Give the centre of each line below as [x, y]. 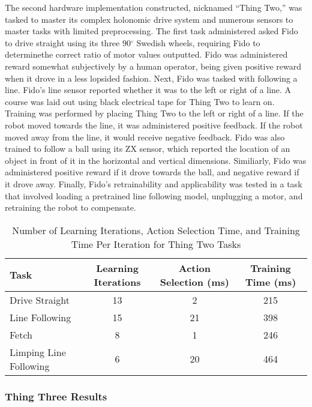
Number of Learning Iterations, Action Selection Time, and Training [156, 230]
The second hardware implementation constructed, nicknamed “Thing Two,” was [154, 7]
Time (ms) [271, 282]
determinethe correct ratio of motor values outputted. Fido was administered [146, 54]
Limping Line [38, 352]
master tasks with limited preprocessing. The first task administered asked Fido [151, 31]
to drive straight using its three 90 [68, 42]
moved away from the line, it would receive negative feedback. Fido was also [145, 137]
